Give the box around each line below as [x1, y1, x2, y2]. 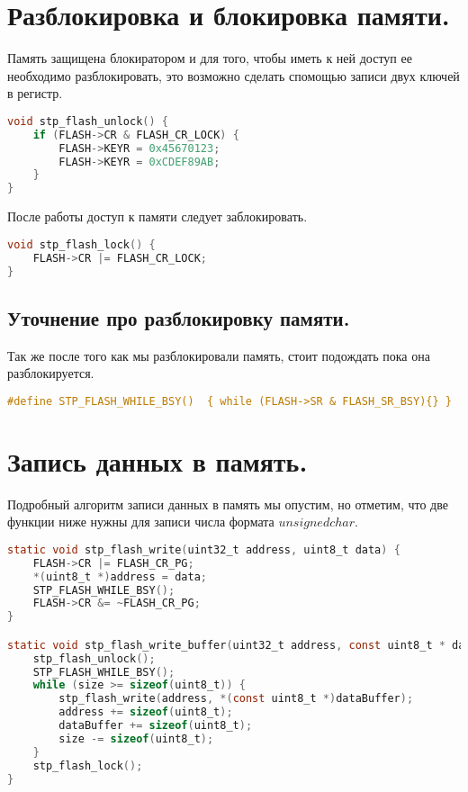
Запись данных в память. [7, 442, 308, 479]
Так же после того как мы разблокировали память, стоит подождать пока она [7, 346, 430, 364]
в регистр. [7, 84, 63, 103]
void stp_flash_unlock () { [7, 114, 169, 128]
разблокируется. [7, 364, 94, 382]
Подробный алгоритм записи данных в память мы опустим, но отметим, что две [7, 494, 448, 513]
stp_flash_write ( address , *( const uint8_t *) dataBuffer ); [58, 692, 414, 706]
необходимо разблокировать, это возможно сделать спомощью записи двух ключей [7, 66, 460, 85]
